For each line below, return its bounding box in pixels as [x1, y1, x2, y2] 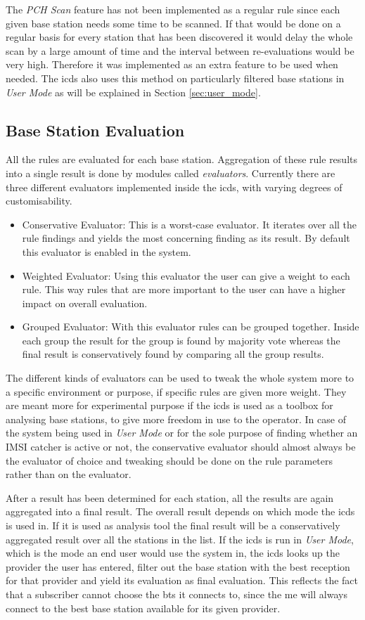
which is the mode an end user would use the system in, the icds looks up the [6, 545, 340, 560]
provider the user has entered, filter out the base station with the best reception [6, 559, 350, 574]
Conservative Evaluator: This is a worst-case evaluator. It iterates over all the [22, 217, 357, 231]
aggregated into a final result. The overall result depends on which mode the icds [6, 504, 355, 519]
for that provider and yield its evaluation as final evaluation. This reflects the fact [6, 573, 358, 588]
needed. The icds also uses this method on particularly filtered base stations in [6, 70, 345, 85]
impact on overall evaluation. [22, 295, 148, 310]
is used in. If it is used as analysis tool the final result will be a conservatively [6, 518, 340, 533]
